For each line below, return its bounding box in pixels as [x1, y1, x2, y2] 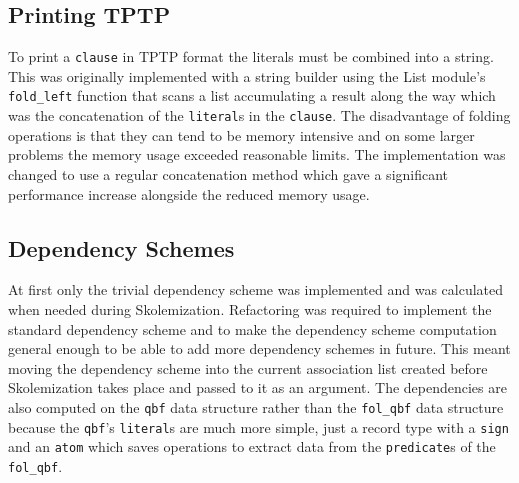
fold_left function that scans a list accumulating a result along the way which [8, 85, 496, 106]
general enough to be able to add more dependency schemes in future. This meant [8, 338, 511, 359]
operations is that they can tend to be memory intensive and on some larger [8, 124, 475, 145]
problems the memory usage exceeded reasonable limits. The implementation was [8, 144, 506, 165]
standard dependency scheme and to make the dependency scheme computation [8, 318, 497, 339]
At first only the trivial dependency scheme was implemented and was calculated [8, 279, 504, 300]
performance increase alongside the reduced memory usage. [8, 183, 370, 204]
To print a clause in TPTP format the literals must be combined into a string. [8, 46, 494, 67]
